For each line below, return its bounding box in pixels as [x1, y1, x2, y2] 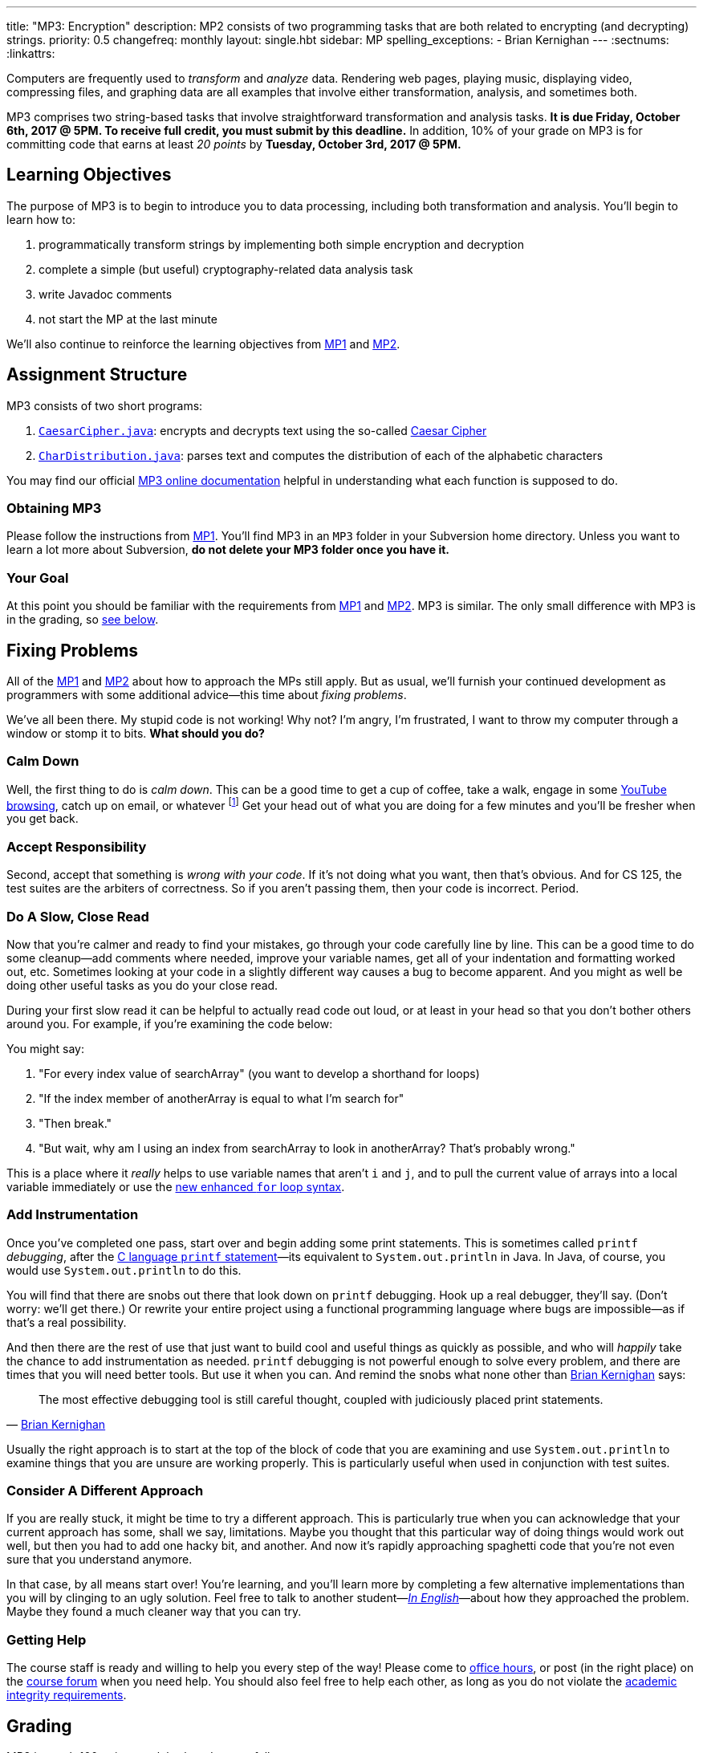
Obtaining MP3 [6, 500, 102, 517]
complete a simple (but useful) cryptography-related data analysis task [39, 262, 413, 276]
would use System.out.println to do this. [6, 1263, 242, 1277]
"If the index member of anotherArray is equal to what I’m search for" [39, 1091, 404, 1105]
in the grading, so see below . [6, 612, 159, 627]
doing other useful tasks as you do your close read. [6, 978, 278, 992]
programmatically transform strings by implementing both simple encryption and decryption [39, 237, 525, 251]
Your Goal [6, 569, 69, 586]
